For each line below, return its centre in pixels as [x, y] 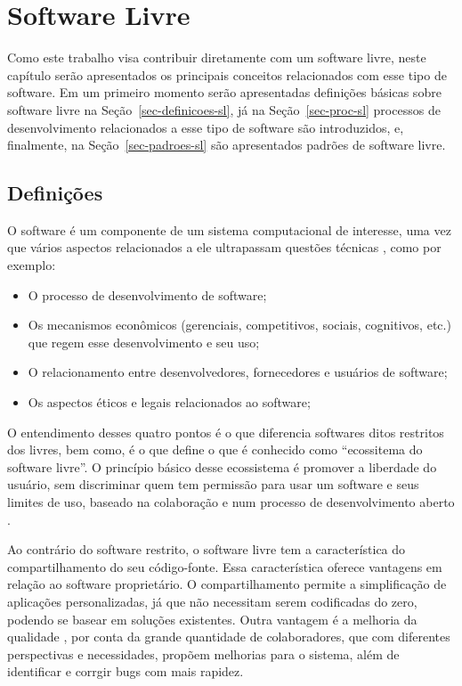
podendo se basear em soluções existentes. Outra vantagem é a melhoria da [212, 619]
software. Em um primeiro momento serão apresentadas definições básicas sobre [224, 92]
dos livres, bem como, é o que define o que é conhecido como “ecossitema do [215, 449]
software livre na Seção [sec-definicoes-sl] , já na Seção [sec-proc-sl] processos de [224, 109]
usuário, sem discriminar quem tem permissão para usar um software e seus [213, 484]
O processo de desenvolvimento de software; [147, 294]
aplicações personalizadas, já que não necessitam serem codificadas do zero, [212, 601]
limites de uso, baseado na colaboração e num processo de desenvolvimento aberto [231, 502]
